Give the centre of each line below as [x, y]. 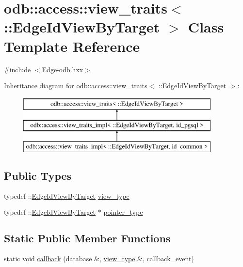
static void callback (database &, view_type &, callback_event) [99, 259]
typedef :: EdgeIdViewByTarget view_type [67, 196]
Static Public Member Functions [87, 238]
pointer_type [123, 212]
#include [17, 69]
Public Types [38, 176]
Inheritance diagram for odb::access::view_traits [76, 86]
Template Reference [72, 46]
